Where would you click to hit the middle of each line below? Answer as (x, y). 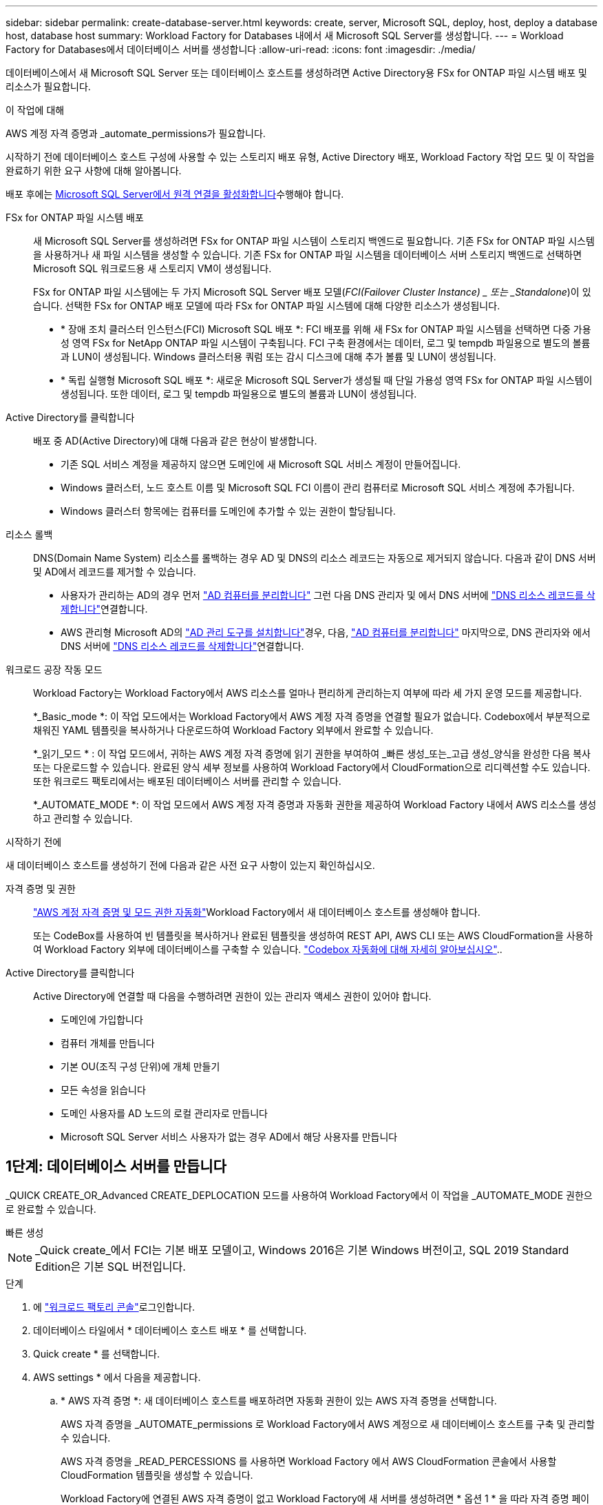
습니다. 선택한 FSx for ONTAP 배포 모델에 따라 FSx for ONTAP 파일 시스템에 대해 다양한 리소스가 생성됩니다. (267, 306)
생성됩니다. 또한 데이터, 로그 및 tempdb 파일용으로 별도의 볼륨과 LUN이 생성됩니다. (239, 394)
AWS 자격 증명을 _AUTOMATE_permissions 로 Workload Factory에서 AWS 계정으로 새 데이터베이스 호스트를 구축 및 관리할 (328, 1424)
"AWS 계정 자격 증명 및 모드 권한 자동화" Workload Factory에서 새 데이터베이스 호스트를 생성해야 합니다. (257, 912)
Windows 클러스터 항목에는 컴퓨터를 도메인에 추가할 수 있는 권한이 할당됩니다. (228, 511)
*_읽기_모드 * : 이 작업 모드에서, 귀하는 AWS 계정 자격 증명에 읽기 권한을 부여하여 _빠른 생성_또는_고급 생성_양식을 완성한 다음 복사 (312, 754)
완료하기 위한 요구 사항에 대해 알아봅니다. (94, 171)
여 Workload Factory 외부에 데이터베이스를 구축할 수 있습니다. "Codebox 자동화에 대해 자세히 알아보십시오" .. (268, 949)
